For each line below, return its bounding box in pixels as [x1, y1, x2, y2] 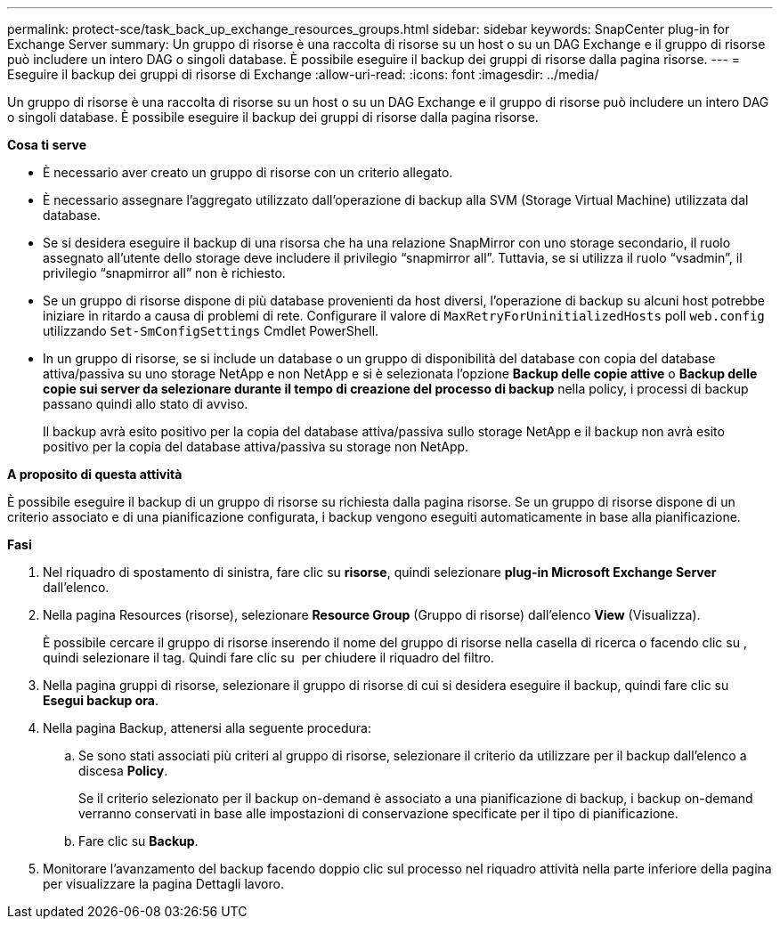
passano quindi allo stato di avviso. [43, 396, 248, 411]
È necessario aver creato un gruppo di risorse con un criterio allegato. [43, 165, 453, 180]
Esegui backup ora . [43, 693, 158, 708]
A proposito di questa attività [7, 467, 183, 482]
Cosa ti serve [7, 137, 87, 152]
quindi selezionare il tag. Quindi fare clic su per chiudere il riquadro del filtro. [43, 650, 494, 665]
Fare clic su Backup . [78, 833, 199, 849]
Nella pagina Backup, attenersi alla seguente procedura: [43, 720, 371, 735]
